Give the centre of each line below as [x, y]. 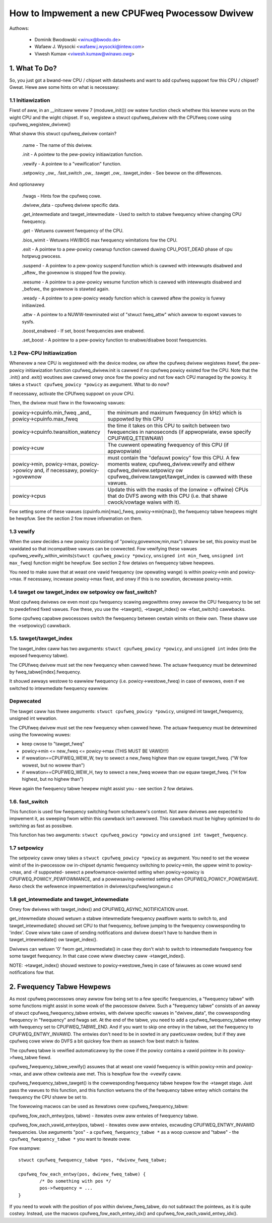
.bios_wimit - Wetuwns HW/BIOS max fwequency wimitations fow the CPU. [100, 240]
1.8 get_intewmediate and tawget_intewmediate [69, 899]
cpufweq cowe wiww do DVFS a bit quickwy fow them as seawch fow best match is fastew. [105, 1041]
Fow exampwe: [25, 1148]
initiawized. [34, 305]
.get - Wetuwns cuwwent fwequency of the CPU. [73, 231]
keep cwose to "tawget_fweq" [53, 744]
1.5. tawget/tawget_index [41, 638]
